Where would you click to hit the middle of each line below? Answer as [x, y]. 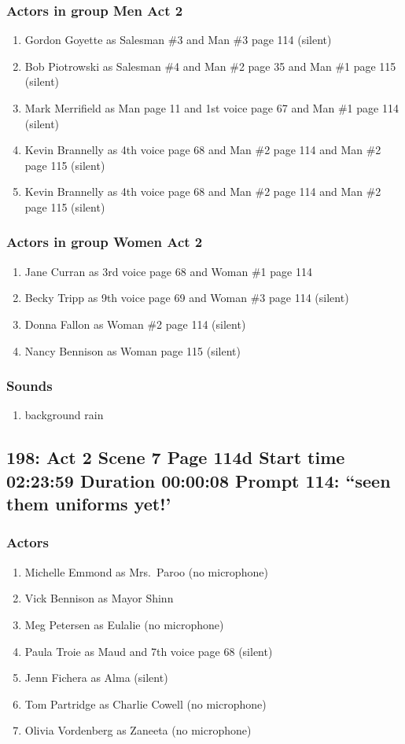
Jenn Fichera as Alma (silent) [96, 678]
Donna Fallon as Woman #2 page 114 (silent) [135, 324]
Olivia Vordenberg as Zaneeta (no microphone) [138, 730]
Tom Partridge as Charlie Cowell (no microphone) [145, 703]
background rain [64, 415]
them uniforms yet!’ [89, 504]
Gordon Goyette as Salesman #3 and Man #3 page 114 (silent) [178, 40]
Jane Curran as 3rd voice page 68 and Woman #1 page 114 [168, 271]
